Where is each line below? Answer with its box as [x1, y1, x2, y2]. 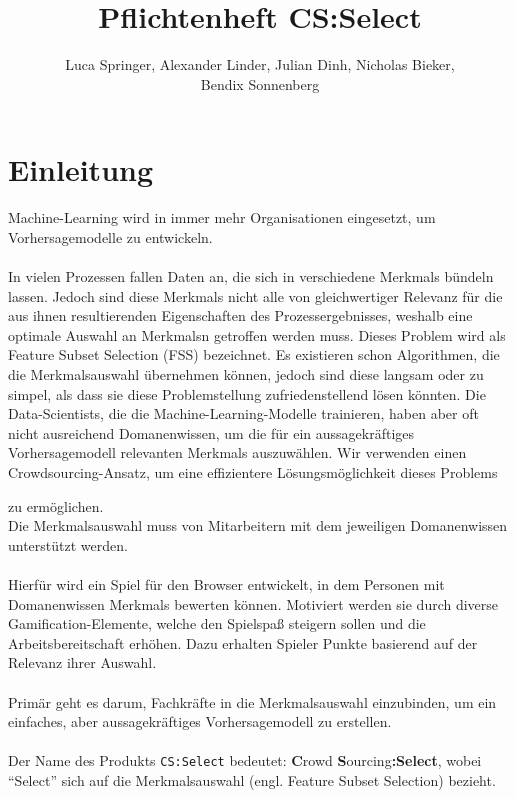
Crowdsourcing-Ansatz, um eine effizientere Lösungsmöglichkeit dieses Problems [8, 461, 498, 482]
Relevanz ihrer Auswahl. [8, 652, 157, 673]
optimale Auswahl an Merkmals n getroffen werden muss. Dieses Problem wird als [8, 324, 506, 345]
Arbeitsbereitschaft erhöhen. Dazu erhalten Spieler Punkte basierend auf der [8, 632, 478, 653]
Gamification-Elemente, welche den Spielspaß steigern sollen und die [8, 613, 426, 634]
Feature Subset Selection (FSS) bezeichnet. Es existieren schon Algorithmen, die [8, 344, 500, 365]
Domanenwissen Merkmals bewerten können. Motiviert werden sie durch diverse [8, 593, 499, 614]
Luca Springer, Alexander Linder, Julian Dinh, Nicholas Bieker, [65, 54, 455, 75]
